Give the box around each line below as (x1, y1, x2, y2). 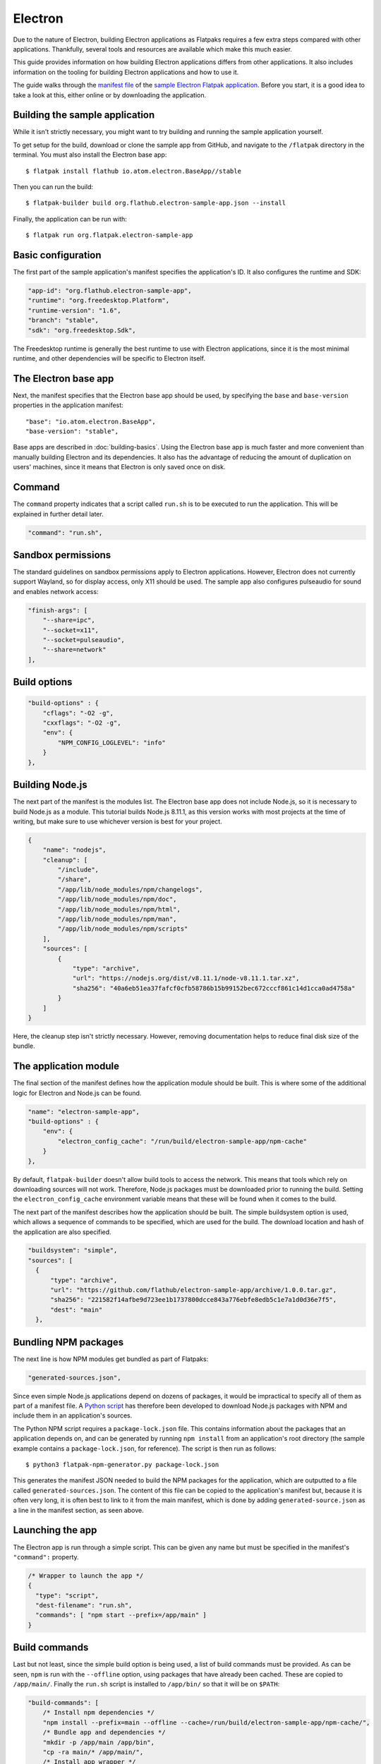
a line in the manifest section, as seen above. (13, 1506, 144, 1514)
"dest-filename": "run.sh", (35, 1602, 133, 1609)
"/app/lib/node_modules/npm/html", (57, 905, 181, 913)
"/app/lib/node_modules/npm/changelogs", (57, 886, 203, 893)
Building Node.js (13, 779, 87, 791)
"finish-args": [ (28, 606, 88, 614)
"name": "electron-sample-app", (28, 1108, 140, 1116)
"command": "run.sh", (28, 528, 103, 536)
